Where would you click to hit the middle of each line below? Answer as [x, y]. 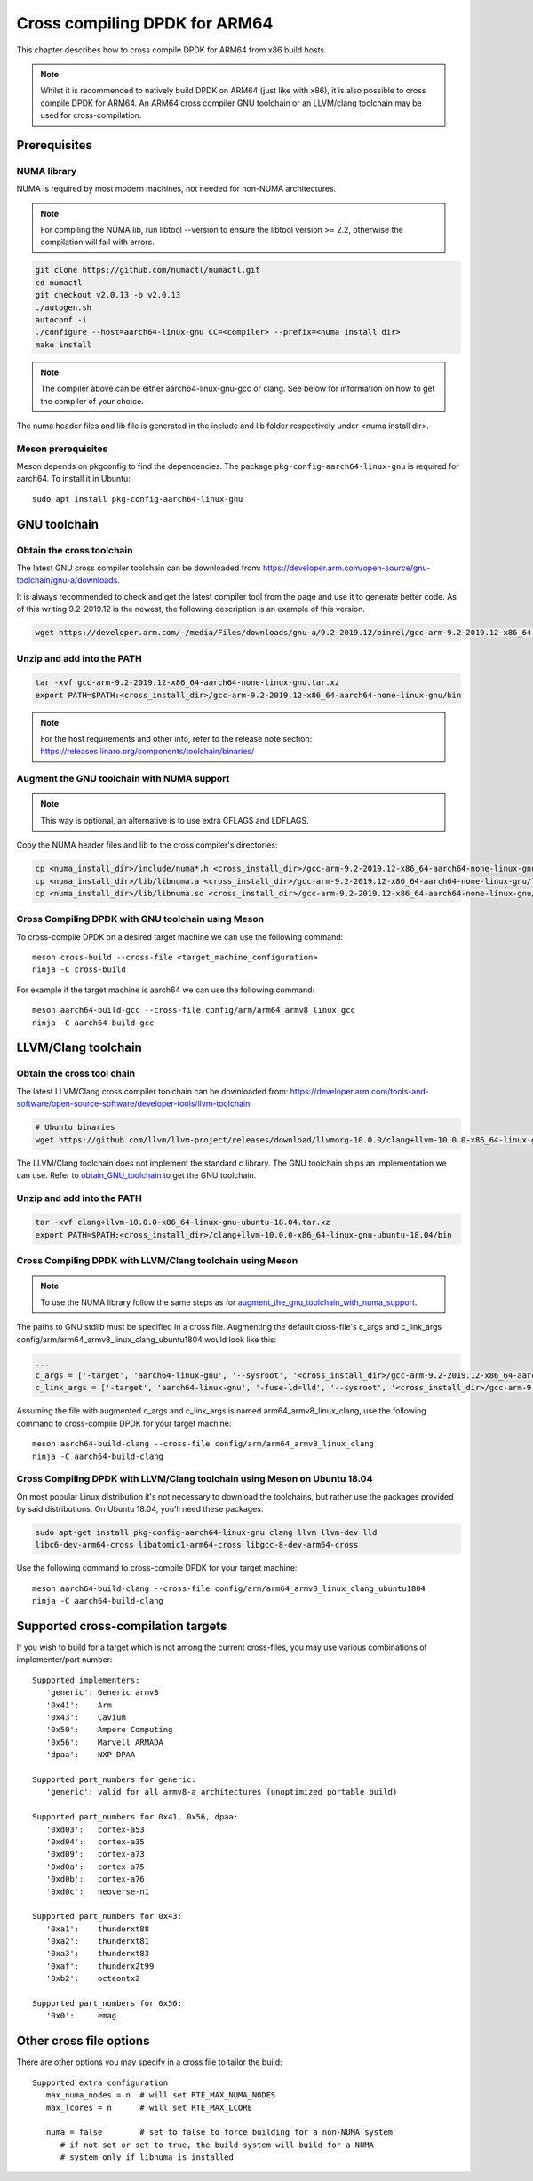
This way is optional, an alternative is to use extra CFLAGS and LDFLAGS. [175, 820]
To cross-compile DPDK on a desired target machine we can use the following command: [180, 936]
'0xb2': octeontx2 [93, 1978]
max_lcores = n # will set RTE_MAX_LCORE [149, 2107]
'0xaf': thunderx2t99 [100, 1966]
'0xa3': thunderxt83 [98, 1954]
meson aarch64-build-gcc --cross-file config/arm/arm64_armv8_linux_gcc [194, 1010]
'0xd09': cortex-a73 [95, 1854]
